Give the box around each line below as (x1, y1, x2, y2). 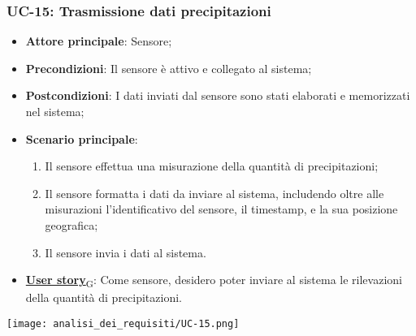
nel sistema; (25, 103, 84, 119)
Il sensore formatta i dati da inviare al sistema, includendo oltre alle (45, 184, 384, 201)
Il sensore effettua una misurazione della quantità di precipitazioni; (45, 157, 379, 174)
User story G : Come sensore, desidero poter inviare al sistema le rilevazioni (25, 271, 402, 290)
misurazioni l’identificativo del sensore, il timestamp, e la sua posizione (45, 200, 398, 218)
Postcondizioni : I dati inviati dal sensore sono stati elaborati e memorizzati (25, 87, 410, 104)
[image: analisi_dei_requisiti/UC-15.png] (6, 317, 240, 330)
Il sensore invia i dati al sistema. (45, 243, 206, 261)
